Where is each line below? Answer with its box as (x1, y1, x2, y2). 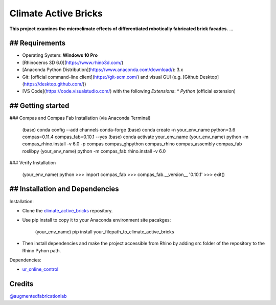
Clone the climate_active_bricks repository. (22, 207, 113, 213)
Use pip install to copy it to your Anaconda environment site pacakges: (22, 217, 171, 223)
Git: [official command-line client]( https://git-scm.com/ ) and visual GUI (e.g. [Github (22, 74, 199, 80)
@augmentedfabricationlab (9, 293, 67, 299)
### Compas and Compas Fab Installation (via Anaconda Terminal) (9, 115, 151, 121)
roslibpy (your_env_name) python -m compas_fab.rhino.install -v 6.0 (22, 148, 166, 154)
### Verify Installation (9, 160, 56, 166)
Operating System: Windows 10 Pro (22, 52, 98, 58)
